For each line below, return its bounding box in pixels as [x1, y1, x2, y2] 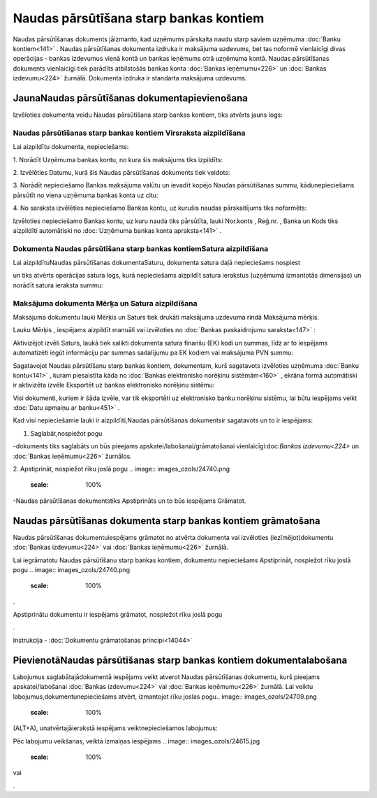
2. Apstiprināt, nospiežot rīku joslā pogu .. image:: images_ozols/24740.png [13, 465, 230, 473]
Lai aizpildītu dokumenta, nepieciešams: [13, 143, 129, 151]
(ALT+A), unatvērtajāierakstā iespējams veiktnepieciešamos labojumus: [13, 724, 218, 732]
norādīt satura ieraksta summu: [13, 280, 103, 290]
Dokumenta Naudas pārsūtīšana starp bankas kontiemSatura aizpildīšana [13, 243, 269, 253]
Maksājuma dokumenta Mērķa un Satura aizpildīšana [13, 298, 198, 308]
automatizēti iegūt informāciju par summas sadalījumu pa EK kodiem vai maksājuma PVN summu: [13, 348, 293, 357]
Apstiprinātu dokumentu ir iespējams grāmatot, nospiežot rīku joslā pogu [13, 611, 223, 619]
